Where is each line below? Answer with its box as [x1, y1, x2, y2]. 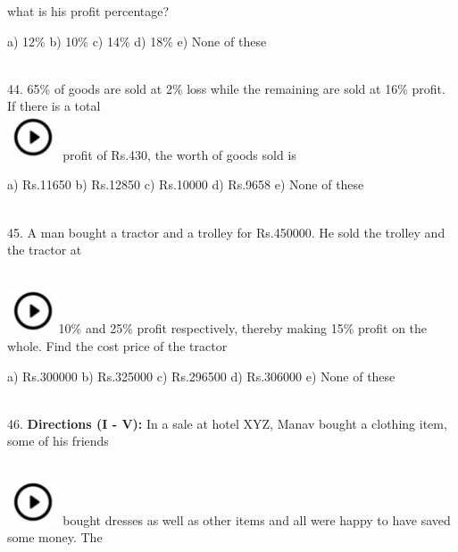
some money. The [7, 528, 103, 546]
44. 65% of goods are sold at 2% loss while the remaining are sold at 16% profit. [7, 79, 446, 97]
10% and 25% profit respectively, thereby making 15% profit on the [58, 319, 428, 338]
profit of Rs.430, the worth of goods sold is [62, 145, 296, 163]
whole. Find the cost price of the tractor [7, 336, 228, 355]
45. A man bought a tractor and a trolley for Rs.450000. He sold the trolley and [7, 222, 446, 241]
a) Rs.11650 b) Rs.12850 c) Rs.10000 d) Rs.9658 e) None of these [7, 175, 364, 194]
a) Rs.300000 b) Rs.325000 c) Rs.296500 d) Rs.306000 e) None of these [7, 366, 396, 385]
